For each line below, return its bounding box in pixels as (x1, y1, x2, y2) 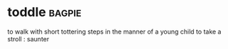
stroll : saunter (7, 34, 50, 43)
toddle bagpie (7, 4, 82, 20)
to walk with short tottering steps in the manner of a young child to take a (7, 27, 222, 36)
